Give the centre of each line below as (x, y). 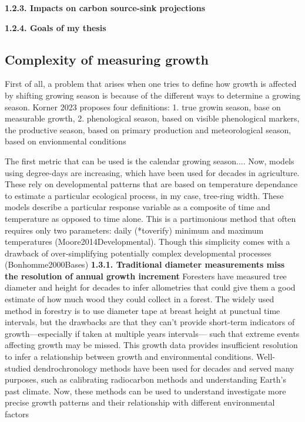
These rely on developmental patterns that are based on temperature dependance (151, 184)
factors (17, 414)
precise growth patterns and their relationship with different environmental (140, 402)
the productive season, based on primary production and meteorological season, (148, 129)
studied (18, 368)
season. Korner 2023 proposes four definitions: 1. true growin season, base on (143, 107)
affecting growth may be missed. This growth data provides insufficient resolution (151, 345)
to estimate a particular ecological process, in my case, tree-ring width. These (144, 195)
